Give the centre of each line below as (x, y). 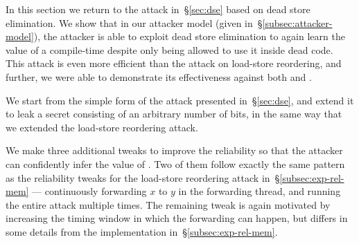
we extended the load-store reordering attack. (102, 127)
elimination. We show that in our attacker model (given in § (134, 22)
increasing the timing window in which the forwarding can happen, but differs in (177, 218)
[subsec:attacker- (297, 22)
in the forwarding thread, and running (260, 191)
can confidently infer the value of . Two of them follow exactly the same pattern (175, 163)
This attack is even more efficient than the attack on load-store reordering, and (174, 63)
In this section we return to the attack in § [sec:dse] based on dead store (158, 9)
